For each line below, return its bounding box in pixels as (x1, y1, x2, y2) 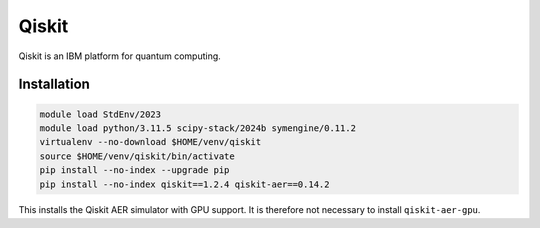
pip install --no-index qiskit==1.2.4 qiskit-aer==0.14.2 (39, 178, 330, 190)
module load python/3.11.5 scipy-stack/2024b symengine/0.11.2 (39, 122, 357, 134)
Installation (18, 76, 90, 93)
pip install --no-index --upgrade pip (39, 165, 230, 176)
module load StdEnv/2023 (39, 108, 162, 120)
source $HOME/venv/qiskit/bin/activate (39, 150, 235, 162)
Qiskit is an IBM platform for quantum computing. (18, 50, 222, 62)
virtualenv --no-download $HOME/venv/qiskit (39, 136, 262, 148)
